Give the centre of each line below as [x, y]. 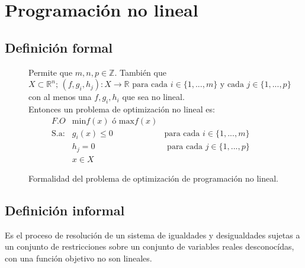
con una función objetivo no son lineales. [78, 258]
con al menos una [60, 97]
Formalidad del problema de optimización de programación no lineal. [153, 178]
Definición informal [65, 210]
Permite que [51, 72]
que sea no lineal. [153, 97]
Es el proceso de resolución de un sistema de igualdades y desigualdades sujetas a [152, 235]
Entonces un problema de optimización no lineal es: [122, 109]
